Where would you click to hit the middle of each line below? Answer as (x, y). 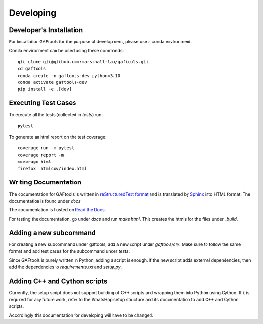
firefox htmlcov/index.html (52, 169)
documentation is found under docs (45, 201)
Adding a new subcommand (52, 233)
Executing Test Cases (43, 103)
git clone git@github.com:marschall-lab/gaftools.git (83, 62)
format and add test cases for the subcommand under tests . (69, 251)
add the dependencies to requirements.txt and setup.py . (66, 267)
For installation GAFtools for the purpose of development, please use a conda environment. (101, 42)
